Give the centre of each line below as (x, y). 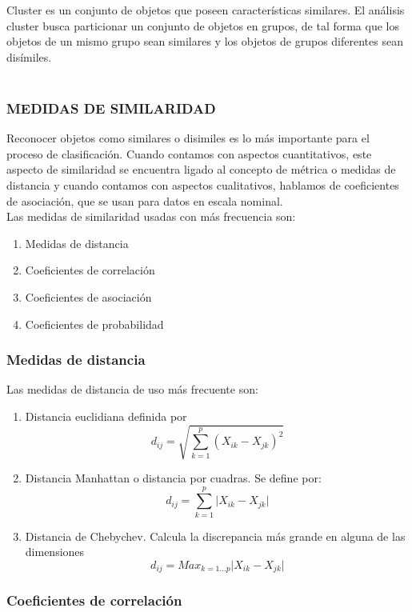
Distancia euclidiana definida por (106, 416)
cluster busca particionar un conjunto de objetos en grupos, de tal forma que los (203, 25)
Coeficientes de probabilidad (94, 324)
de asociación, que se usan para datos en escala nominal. (145, 200)
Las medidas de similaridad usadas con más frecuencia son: (151, 216)
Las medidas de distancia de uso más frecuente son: (132, 389)
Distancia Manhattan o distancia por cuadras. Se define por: (173, 478)
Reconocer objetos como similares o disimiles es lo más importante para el (188, 138)
